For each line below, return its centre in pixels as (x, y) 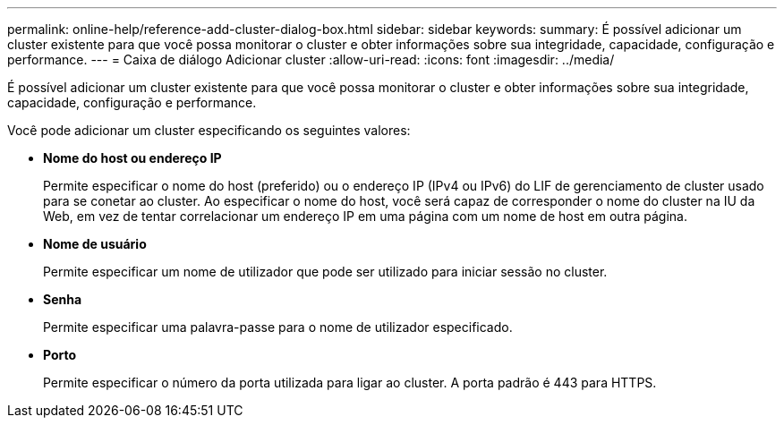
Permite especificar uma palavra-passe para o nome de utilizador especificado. (278, 327)
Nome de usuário (95, 244)
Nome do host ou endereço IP (132, 158)
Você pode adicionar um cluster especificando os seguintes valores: (209, 130)
